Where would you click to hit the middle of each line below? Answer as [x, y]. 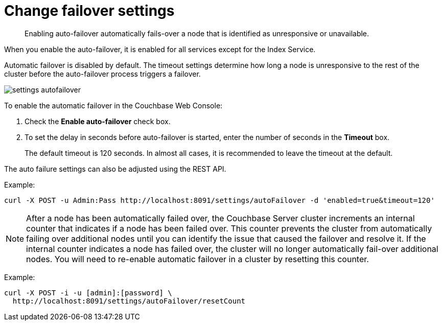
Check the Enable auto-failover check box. [98, 121]
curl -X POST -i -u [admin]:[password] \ [88, 293]
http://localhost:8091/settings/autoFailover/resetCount [129, 301]
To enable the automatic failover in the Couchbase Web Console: [113, 105]
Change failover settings [89, 11]
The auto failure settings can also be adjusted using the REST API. [115, 169]
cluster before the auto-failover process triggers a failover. [102, 74]
